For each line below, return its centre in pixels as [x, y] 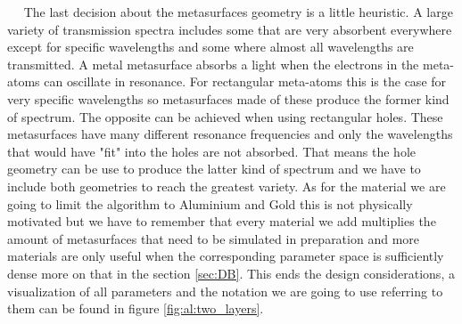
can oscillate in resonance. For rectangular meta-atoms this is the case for [245, 81]
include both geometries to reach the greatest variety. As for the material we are [227, 186]
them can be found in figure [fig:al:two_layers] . [136, 308]
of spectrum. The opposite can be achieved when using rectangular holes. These [225, 116]
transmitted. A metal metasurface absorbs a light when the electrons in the [213, 64]
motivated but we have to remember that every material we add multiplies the [222, 221]
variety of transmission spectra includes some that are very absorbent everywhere [230, 29]
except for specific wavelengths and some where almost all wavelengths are [210, 47]
